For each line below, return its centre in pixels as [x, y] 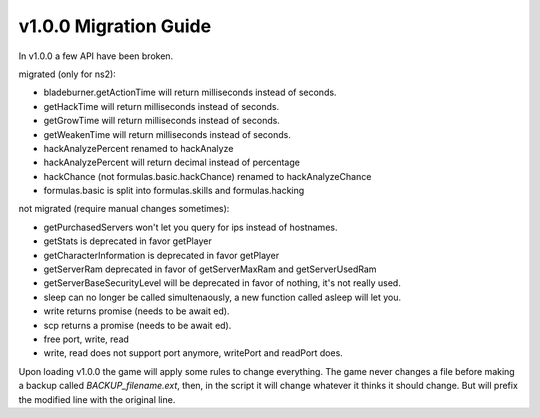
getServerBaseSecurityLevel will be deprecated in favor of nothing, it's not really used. [222, 283]
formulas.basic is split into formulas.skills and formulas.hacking [174, 191]
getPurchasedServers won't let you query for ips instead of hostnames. [190, 227]
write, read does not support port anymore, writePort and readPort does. [193, 353]
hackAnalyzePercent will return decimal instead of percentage [171, 162]
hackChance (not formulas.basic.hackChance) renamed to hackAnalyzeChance [207, 176]
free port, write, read [86, 339]
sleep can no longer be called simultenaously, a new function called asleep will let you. [222, 297]
